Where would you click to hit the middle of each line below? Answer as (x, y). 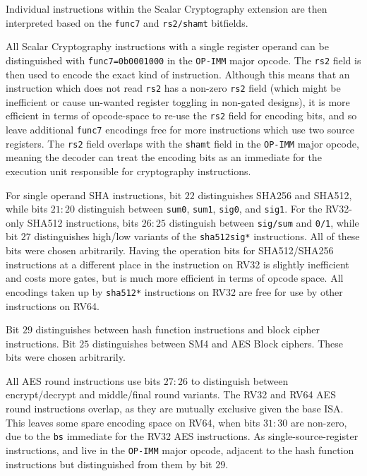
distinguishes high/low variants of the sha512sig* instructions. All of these (197, 236)
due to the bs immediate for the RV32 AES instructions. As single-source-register (182, 436)
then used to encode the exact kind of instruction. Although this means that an (178, 74)
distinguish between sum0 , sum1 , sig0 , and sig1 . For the (200, 209)
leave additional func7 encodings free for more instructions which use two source (180, 129)
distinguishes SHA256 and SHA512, (275, 195)
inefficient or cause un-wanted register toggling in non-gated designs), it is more (178, 101)
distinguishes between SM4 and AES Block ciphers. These (217, 343)
